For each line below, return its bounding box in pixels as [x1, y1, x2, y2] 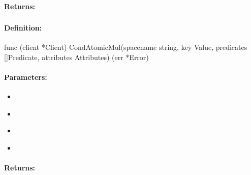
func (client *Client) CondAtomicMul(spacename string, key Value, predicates [4, 42, 247, 52]
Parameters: [4, 72, 47, 82]
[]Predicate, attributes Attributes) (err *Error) [4, 51, 149, 62]
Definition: [4, 22, 42, 33]
